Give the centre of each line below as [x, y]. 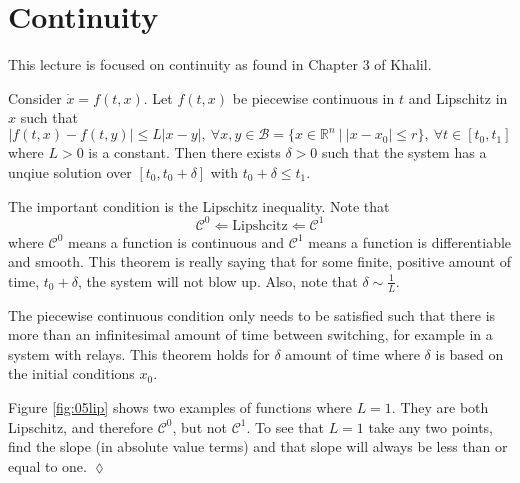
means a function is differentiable [410, 241]
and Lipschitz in [458, 97]
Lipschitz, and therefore [81, 426]
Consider [35, 97]
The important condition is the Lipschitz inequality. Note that [199, 205]
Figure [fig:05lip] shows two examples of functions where [180, 407]
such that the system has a [404, 152]
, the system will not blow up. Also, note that [217, 280]
